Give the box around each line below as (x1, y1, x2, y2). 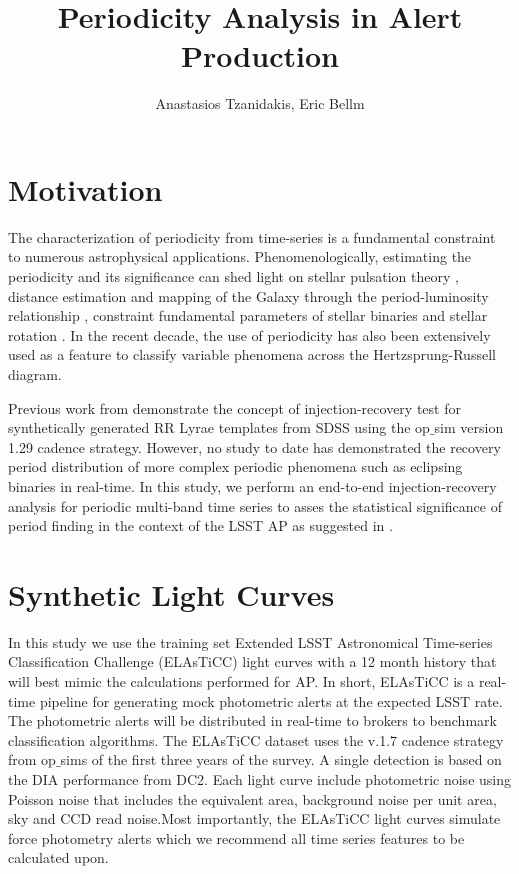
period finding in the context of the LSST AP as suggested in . (8, 515, 393, 536)
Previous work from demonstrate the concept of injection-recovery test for (8, 397, 461, 418)
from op (8, 749, 56, 770)
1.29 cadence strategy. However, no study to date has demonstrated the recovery (8, 436, 501, 457)
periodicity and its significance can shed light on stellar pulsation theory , (8, 266, 459, 287)
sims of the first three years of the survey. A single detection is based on (60, 749, 502, 770)
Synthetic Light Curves (8, 573, 335, 614)
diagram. (8, 364, 62, 384)
